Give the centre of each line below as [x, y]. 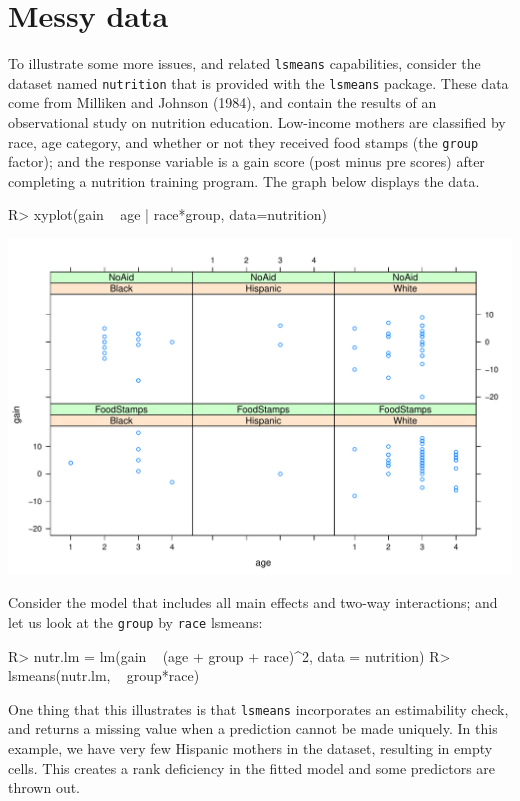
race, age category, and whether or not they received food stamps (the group [243, 141]
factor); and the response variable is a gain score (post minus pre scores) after [246, 161]
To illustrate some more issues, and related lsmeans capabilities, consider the [244, 63]
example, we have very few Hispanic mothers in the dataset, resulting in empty [250, 748]
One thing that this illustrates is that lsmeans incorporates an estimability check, [258, 708]
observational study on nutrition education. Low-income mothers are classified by [257, 122]
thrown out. [44, 787]
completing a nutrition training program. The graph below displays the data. [244, 180]
